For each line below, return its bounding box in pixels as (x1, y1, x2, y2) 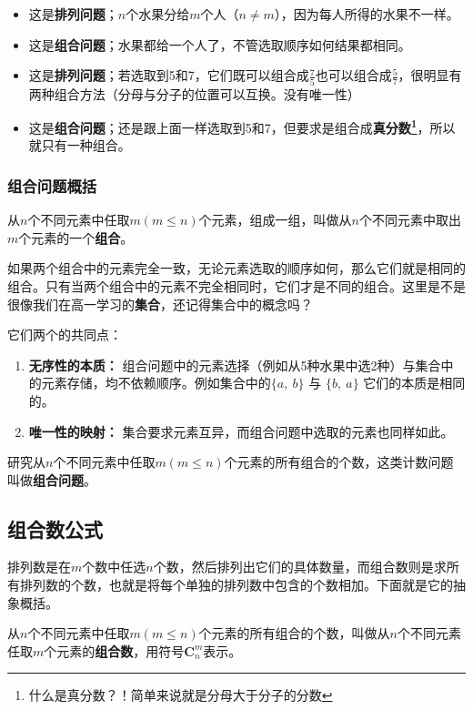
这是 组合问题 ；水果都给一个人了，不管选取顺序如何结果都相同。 (28, 35, 411, 54)
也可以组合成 (315, 66, 392, 85)
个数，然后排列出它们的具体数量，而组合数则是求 (153, 557, 447, 576)
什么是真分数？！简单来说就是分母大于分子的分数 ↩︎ (28, 685, 333, 705)
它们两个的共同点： (7, 325, 122, 344)
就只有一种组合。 (28, 136, 131, 155)
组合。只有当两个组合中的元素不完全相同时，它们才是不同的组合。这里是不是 (7, 276, 466, 295)
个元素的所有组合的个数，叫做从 (198, 624, 390, 643)
